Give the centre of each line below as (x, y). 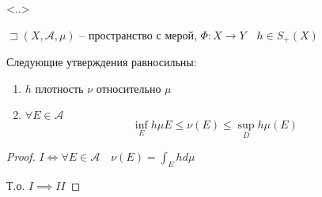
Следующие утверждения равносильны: (102, 62)
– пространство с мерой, (138, 34)
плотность (59, 88)
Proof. (21, 156)
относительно (129, 88)
